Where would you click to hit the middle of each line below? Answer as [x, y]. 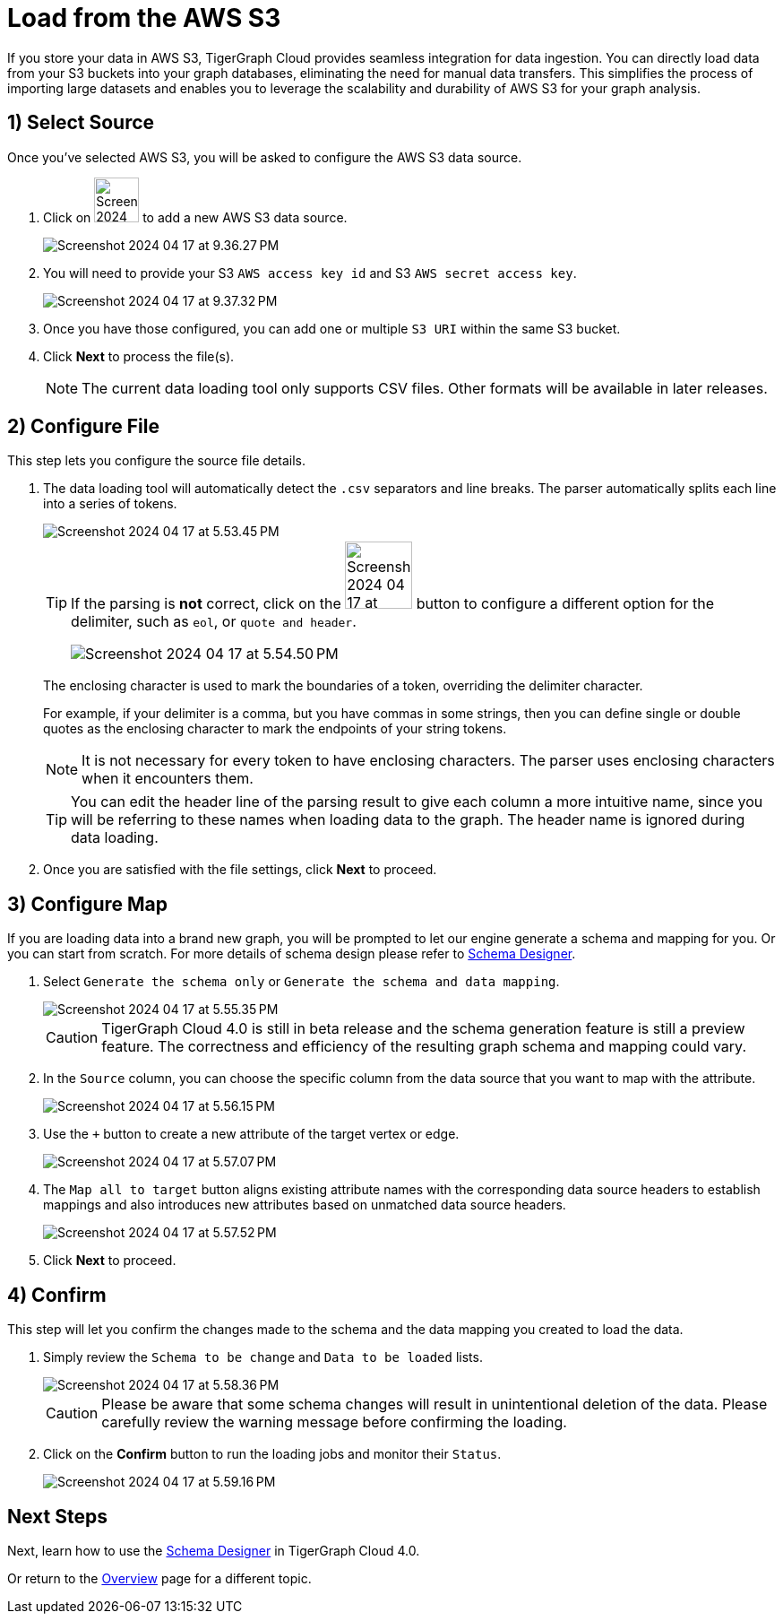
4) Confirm [57, 1295]
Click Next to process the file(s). [139, 356]
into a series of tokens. [110, 504]
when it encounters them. [168, 779]
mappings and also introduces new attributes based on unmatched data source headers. [305, 1205]
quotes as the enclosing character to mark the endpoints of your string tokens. [275, 729]
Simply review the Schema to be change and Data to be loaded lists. [263, 1357]
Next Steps [57, 1516]
